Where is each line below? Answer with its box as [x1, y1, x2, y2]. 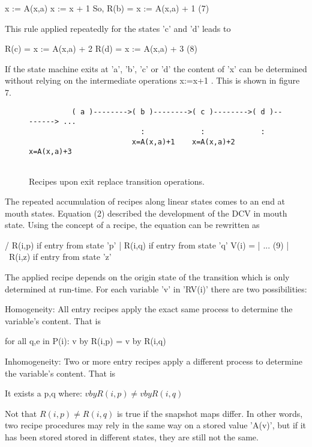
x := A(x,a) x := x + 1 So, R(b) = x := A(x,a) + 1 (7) [5, 2, 209, 14]
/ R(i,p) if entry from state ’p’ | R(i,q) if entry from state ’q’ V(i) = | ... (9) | [5, 238, 289, 251]
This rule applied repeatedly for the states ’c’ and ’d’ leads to [5, 22, 231, 34]
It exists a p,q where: [5, 387, 82, 399]
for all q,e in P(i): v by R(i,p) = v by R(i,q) [5, 334, 166, 347]
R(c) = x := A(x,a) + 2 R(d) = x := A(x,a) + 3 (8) [5, 42, 197, 55]
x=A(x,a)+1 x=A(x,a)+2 [131, 137, 235, 146]
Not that [5, 407, 37, 419]
